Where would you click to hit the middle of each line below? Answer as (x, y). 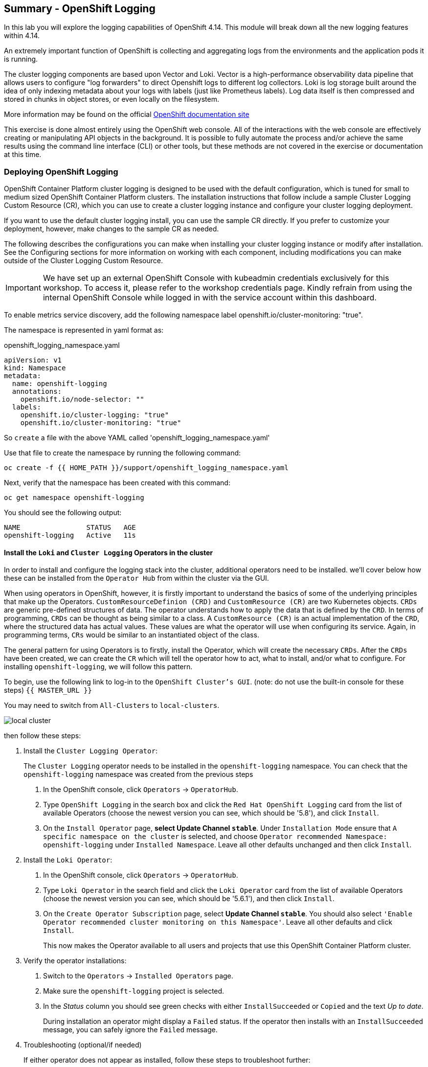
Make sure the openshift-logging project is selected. (134, 991)
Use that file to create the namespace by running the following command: (123, 453)
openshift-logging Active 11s (70, 535)
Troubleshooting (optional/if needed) (83, 1045)
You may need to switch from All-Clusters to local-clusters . (112, 705)
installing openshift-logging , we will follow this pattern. (98, 667)
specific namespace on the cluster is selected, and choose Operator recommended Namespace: (215, 837)
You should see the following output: (63, 513)
